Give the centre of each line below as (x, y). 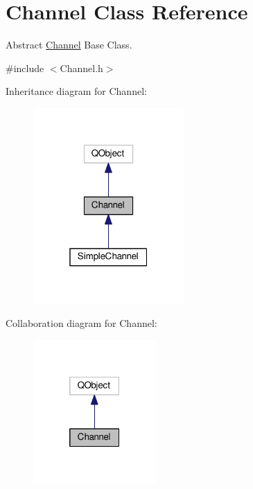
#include (25, 68)
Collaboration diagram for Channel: (81, 323)
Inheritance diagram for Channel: (76, 91)
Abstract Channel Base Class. (69, 45)
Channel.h (81, 68)
